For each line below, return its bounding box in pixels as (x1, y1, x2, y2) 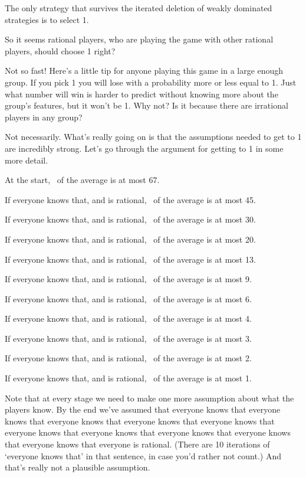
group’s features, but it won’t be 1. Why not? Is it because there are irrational (5, 99, 288, 112)
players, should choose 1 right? (5, 44, 116, 57)
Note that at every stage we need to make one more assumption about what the (5, 391, 294, 404)
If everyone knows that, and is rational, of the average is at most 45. (5, 193, 256, 205)
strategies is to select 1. (5, 13, 89, 25)
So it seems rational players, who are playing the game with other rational (5, 33, 274, 45)
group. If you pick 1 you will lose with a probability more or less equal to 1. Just (5, 76, 297, 88)
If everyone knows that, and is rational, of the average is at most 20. (5, 233, 256, 245)
